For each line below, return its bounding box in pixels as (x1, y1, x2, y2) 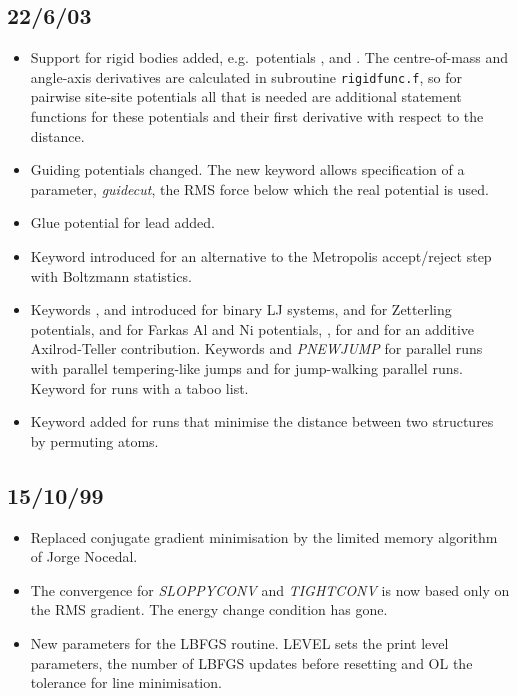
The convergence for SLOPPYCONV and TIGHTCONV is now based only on (30, 579, 510, 600)
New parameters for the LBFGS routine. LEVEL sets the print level (30, 632, 449, 653)
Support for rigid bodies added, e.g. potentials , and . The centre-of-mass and (30, 47, 509, 68)
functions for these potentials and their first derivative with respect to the (30, 106, 484, 127)
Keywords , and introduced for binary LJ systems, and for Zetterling (30, 299, 452, 320)
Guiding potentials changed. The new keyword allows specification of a (30, 159, 465, 180)
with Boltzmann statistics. (30, 265, 192, 286)
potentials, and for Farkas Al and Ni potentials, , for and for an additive (30, 318, 475, 339)
